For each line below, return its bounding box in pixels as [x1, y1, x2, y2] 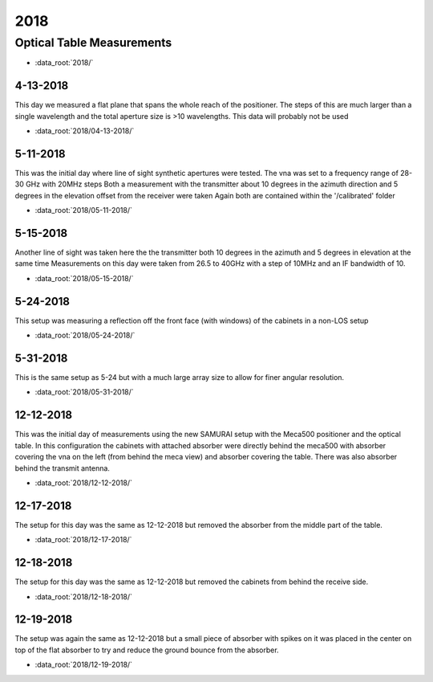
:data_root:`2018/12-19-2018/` [34, 660, 132, 670]
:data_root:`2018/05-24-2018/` [34, 330, 136, 341]
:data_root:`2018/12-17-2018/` [34, 535, 132, 545]
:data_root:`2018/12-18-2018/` [34, 591, 132, 602]
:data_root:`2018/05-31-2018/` [34, 387, 134, 397]
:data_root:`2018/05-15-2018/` [34, 273, 134, 283]
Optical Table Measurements [14, 35, 172, 50]
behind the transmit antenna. [14, 463, 110, 473]
